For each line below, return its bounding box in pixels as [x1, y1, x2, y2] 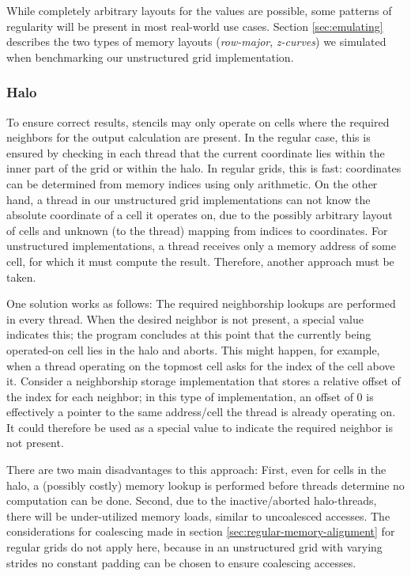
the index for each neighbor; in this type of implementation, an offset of [6, 388, 353, 404]
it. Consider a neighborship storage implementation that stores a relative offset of [6, 373, 401, 389]
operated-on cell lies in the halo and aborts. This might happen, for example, [6, 341, 380, 358]
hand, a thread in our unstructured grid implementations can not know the [6, 191, 371, 207]
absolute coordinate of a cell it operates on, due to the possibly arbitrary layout [6, 207, 393, 223]
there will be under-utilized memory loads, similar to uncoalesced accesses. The [6, 507, 390, 524]
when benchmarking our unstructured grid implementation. [6, 48, 294, 65]
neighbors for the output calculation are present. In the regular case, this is [6, 129, 371, 146]
